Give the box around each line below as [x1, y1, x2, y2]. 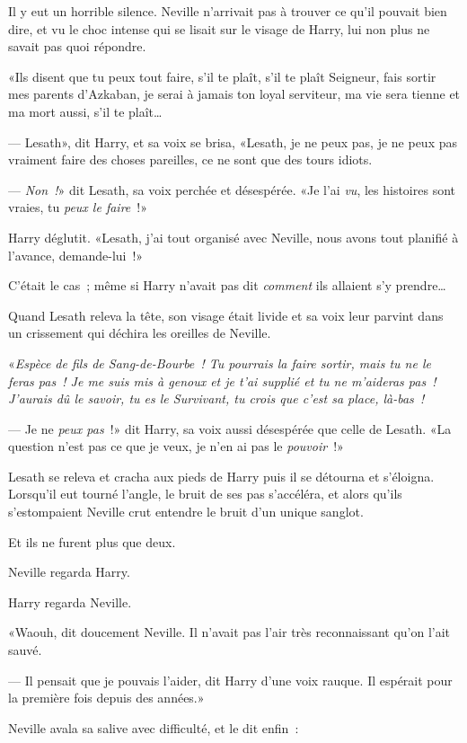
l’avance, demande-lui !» [8, 245, 144, 264]
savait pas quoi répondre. [8, 37, 146, 56]
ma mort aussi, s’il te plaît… [8, 102, 163, 120]
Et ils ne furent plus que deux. [8, 532, 176, 551]
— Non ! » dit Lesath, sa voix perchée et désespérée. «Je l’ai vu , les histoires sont [8, 180, 455, 199]
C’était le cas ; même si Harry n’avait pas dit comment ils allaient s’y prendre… [8, 276, 446, 295]
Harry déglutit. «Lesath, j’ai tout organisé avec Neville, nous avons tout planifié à [8, 227, 459, 246]
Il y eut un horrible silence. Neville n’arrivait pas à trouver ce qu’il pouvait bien [8, 2, 447, 20]
